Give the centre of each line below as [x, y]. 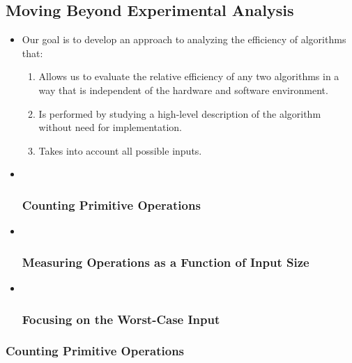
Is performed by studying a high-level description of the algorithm [180, 113]
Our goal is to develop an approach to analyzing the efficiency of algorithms [184, 39]
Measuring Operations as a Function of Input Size [166, 262]
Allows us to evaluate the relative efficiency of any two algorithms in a [189, 76]
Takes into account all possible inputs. [120, 150]
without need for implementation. [110, 127]
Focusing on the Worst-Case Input [121, 319]
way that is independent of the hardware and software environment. [183, 90]
